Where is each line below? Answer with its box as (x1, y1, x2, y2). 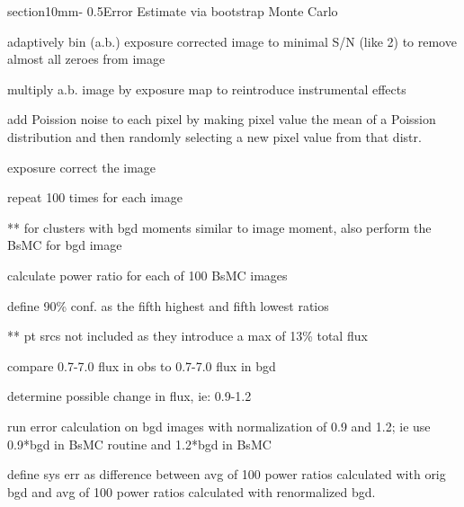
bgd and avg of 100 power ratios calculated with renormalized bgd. (7, 482, 376, 501)
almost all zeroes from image (7, 49, 165, 68)
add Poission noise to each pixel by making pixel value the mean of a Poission (7, 110, 436, 129)
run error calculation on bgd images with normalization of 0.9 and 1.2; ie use (7, 416, 431, 435)
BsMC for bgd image (7, 236, 122, 254)
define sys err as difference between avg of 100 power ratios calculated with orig (7, 465, 446, 484)
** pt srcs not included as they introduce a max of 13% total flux (7, 326, 368, 345)
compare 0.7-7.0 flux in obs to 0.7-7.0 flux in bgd (7, 356, 276, 375)
